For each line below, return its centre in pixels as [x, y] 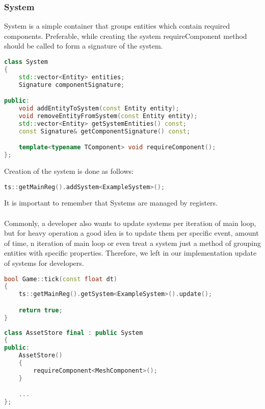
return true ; [41, 310]
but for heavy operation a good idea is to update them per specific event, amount [131, 233]
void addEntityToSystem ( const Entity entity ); [99, 109]
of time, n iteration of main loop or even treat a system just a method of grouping [132, 243]
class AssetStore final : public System [74, 333]
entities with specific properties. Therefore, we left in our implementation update [130, 253]
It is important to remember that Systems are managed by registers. [111, 203]
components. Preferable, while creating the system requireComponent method [126, 36]
